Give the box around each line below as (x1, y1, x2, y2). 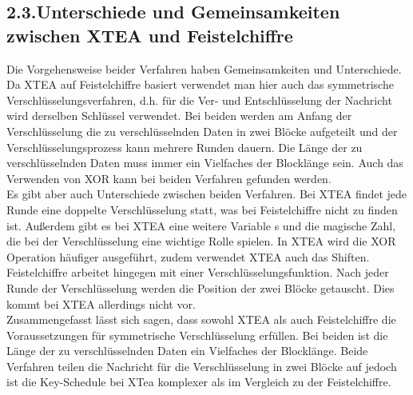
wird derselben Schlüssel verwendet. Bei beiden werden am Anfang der (6, 107, 352, 124)
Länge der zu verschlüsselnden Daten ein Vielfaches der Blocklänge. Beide (6, 342, 368, 359)
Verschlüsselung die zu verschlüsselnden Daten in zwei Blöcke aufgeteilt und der (6, 122, 398, 139)
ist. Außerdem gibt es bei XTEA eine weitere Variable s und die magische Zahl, (6, 217, 396, 233)
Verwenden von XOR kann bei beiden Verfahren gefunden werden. (6, 170, 332, 186)
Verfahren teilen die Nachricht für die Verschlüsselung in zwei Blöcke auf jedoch (6, 357, 397, 374)
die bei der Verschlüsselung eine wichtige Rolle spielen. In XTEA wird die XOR (6, 233, 396, 249)
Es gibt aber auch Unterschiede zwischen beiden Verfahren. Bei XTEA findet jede (6, 186, 407, 202)
